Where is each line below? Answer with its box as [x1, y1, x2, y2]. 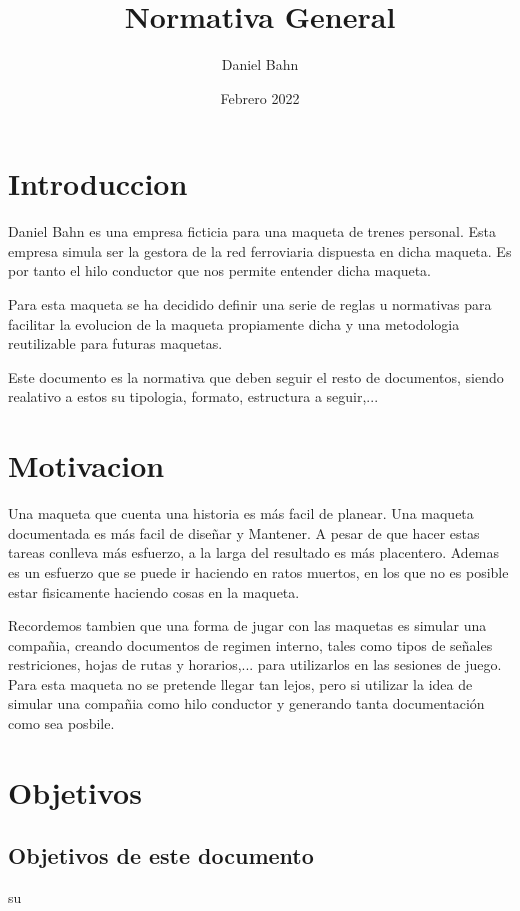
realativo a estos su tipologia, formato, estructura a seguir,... [8, 386, 379, 407]
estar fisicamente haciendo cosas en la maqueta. [8, 581, 300, 602]
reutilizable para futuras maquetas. [8, 333, 223, 354]
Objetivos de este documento [8, 840, 314, 871]
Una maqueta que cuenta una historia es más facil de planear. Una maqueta [8, 503, 474, 524]
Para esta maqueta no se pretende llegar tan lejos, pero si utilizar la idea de [8, 673, 473, 694]
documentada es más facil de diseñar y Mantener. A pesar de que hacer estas [8, 522, 480, 543]
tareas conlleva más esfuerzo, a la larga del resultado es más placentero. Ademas [8, 542, 500, 563]
